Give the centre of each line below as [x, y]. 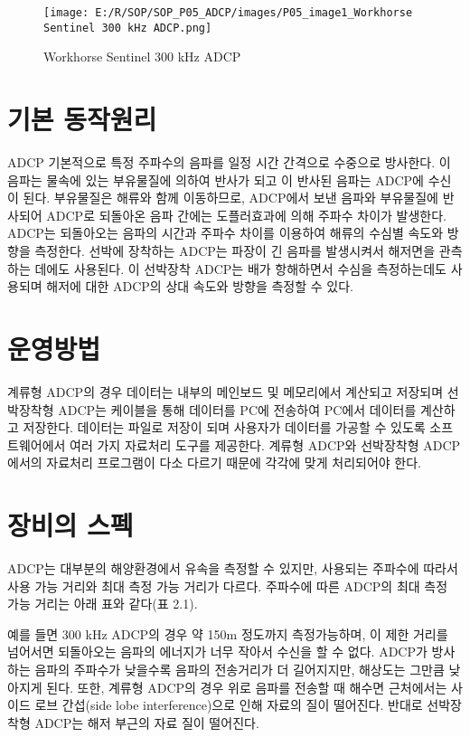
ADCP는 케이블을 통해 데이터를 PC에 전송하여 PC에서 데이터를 [237, 409]
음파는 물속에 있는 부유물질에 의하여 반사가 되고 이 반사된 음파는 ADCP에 [216, 180]
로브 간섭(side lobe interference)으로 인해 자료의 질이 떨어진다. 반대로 [229, 705]
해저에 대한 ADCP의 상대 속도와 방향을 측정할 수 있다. [200, 286]
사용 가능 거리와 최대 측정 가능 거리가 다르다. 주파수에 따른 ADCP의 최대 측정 [228, 586]
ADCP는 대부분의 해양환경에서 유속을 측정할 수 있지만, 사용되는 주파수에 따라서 [233, 568]
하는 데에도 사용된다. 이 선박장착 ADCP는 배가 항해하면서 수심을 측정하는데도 [227, 268]
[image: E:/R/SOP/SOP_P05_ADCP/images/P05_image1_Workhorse [228, 13]
